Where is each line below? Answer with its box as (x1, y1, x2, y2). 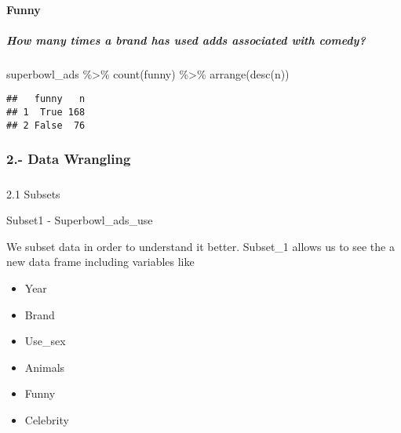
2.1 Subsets (6, 185, 60, 202)
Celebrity (24, 411, 69, 428)
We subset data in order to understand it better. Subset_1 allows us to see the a (6, 238, 395, 254)
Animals (24, 358, 65, 375)
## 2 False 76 (6, 119, 86, 131)
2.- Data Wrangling (6, 149, 131, 169)
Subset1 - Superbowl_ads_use (6, 212, 153, 228)
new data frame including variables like (6, 253, 195, 270)
